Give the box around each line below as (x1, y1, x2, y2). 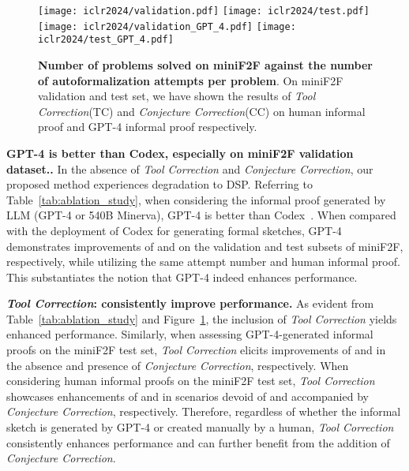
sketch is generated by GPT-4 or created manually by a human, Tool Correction (6, 419, 394, 435)
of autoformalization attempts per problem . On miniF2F (38, 72, 343, 88)
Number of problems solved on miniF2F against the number (38, 56, 373, 73)
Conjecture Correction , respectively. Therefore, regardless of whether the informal (6, 403, 401, 420)
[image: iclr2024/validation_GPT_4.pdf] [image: (38, 21, 296, 32)
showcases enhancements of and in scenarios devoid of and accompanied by (6, 387, 369, 404)
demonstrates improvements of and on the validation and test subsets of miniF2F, (6, 237, 403, 254)
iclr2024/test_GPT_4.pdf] (38, 34, 174, 46)
